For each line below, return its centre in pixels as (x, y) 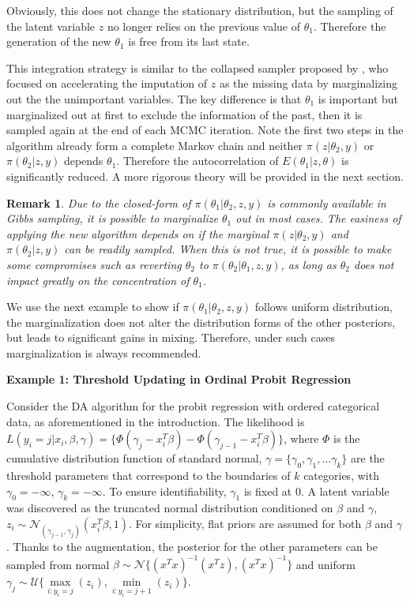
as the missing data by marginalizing (308, 83)
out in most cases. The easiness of (318, 218)
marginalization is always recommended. (104, 352)
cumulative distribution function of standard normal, (134, 458)
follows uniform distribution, (323, 307)
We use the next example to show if (93, 307)
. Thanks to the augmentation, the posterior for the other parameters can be (192, 547)
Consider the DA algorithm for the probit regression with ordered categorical (193, 406)
